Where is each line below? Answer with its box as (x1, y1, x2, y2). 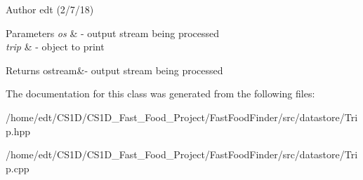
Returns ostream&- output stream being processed (6, 62, 223, 77)
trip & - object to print (6, 39, 105, 54)
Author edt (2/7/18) (6, 2, 94, 16)
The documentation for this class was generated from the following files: (6, 86, 315, 101)
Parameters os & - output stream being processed (6, 25, 220, 40)
